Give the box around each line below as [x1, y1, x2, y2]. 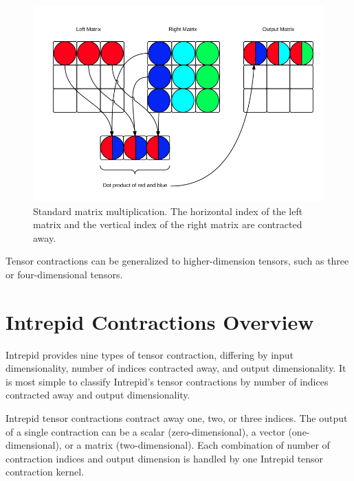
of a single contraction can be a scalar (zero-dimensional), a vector [5, 424, 285, 438]
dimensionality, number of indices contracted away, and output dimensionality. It [5, 361, 346, 375]
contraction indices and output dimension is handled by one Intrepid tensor [5, 451, 324, 465]
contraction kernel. [5, 465, 85, 479]
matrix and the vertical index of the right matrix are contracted [33, 217, 302, 232]
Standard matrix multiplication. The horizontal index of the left [33, 203, 303, 218]
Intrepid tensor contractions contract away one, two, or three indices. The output [5, 411, 348, 425]
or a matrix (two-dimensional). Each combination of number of [65, 438, 330, 452]
